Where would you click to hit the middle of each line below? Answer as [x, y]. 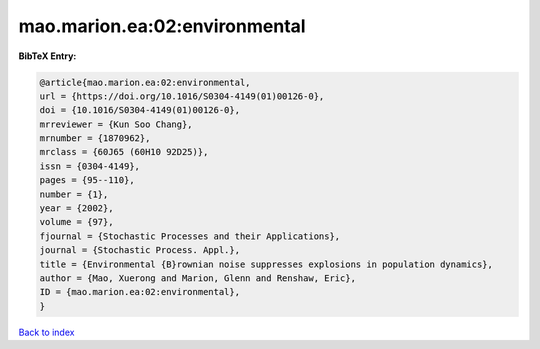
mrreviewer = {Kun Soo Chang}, [116, 124]
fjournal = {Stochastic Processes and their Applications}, [190, 236]
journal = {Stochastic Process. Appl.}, [139, 250]
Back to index [46, 332]
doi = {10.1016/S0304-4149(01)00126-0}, [139, 110]
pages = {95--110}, [87, 180]
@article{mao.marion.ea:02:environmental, [145, 82]
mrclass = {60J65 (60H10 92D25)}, [124, 152]
